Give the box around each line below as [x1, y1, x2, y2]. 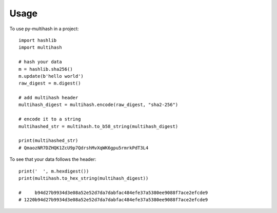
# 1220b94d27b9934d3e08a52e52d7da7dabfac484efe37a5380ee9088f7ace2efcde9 [18, 197, 208, 203]
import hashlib [18, 37, 57, 43]
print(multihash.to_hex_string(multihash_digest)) [18, 175, 149, 181]
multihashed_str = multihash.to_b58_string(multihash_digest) [18, 123, 179, 129]
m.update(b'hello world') [18, 73, 84, 79]
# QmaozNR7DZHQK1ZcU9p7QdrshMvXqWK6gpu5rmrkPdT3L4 [18, 145, 149, 151]
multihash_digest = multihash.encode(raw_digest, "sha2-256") [18, 102, 179, 108]
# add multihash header [18, 95, 78, 101]
